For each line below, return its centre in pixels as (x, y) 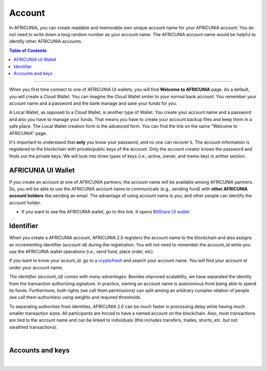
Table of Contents (28, 50)
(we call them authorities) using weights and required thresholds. (75, 297)
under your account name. (36, 267)
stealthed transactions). (33, 327)
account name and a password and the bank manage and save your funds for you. (93, 103)
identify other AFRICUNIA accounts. (46, 41)
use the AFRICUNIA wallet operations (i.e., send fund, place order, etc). (82, 251)
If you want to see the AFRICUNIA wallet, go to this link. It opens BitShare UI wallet (106, 212)
